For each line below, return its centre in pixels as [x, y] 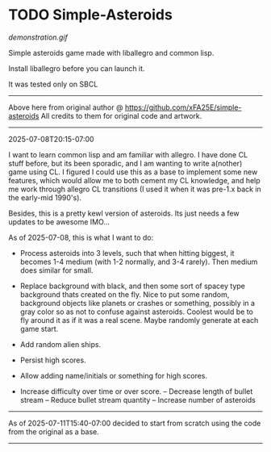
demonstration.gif [38, 37]
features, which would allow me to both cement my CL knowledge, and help [134, 180]
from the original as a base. [54, 431]
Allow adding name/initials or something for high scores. [114, 375]
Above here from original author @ [66, 107]
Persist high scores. [53, 360]
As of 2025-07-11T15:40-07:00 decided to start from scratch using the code [135, 423]
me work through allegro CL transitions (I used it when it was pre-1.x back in [135, 189]
